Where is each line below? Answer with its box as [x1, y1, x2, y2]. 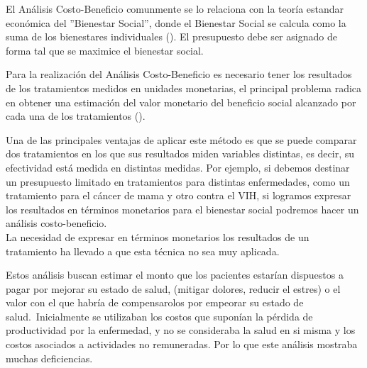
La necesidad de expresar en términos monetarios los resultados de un [6, 229, 310, 244]
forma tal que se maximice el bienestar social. [6, 43, 204, 57]
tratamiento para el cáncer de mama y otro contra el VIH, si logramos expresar [6, 188, 351, 203]
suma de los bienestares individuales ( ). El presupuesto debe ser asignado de [6, 29, 337, 44]
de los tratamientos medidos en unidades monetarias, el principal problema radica [6, 80, 362, 95]
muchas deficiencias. [6, 350, 93, 365]
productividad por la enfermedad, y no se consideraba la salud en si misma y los [6, 323, 356, 338]
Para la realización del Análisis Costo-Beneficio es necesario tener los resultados [6, 67, 352, 82]
